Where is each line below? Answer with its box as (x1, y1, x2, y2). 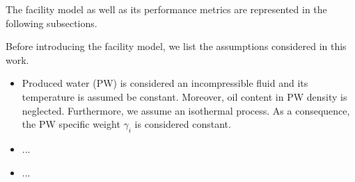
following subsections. (6, 15, 97, 30)
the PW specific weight (22, 117, 120, 131)
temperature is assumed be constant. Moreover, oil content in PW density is (22, 89, 347, 104)
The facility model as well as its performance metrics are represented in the (6, 2, 327, 16)
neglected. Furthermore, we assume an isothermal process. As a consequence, (22, 103, 350, 117)
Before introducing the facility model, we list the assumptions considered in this (6, 39, 347, 53)
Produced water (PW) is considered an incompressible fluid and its (22, 76, 308, 90)
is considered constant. (134, 117, 231, 131)
